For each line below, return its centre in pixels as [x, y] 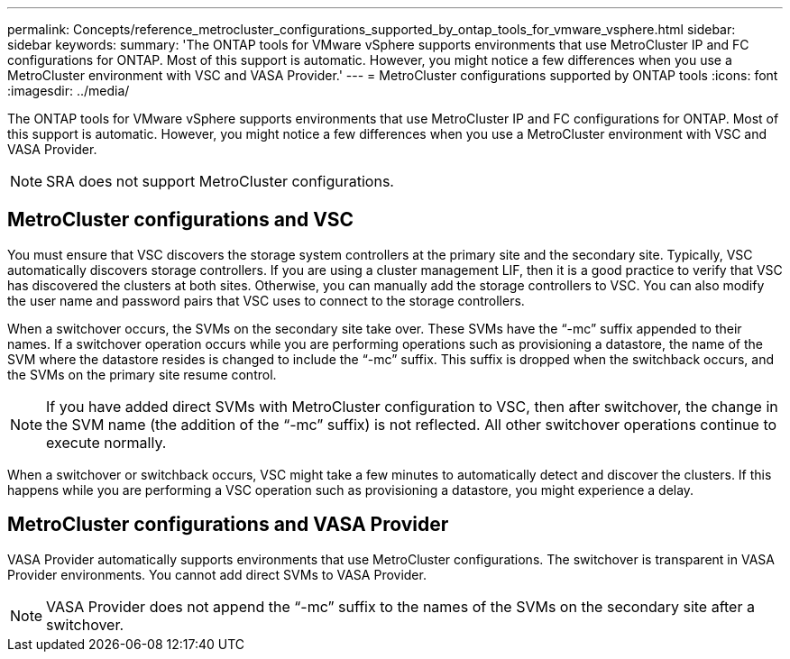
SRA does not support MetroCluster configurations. [220, 181]
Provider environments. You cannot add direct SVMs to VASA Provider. [217, 574]
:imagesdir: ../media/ [69, 91]
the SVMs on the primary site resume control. [142, 374]
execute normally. [106, 442]
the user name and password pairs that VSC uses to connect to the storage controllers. [266, 300]
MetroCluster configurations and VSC [181, 220]
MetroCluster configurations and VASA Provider [228, 525]
